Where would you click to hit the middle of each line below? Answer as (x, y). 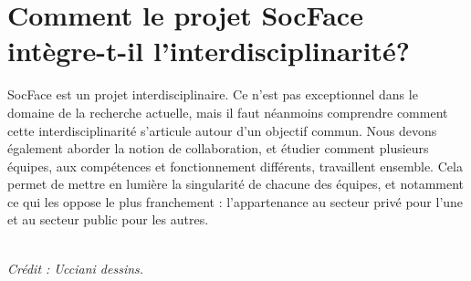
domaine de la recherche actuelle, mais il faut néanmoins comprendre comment (228, 112)
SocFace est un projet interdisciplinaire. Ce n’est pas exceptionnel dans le (213, 94)
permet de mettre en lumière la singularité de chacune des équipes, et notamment (236, 184)
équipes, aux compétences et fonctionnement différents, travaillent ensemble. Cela (235, 166)
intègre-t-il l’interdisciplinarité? (209, 51)
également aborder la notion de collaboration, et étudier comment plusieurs (218, 148)
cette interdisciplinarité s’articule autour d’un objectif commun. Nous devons (222, 130)
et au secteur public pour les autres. (108, 219)
